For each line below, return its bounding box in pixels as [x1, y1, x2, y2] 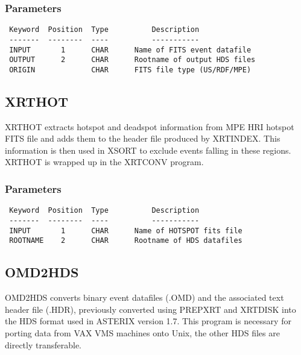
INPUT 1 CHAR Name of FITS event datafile [9, 45, 252, 54]
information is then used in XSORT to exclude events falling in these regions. [5, 143, 291, 156]
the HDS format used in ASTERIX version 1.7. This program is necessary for [5, 315, 291, 327]
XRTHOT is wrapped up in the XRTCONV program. [5, 156, 204, 168]
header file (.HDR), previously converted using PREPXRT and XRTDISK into [5, 303, 296, 315]
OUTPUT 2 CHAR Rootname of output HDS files [9, 55, 256, 64]
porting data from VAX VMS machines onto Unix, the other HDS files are [5, 326, 280, 339]
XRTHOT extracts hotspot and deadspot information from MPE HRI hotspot [5, 120, 294, 133]
